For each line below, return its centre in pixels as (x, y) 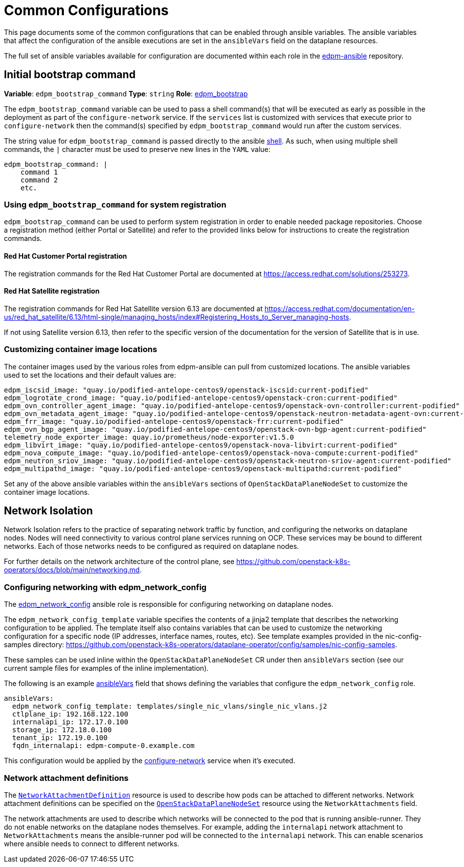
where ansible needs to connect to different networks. (92, 843)
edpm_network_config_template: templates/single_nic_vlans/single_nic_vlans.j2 (170, 706)
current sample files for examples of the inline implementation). (106, 668)
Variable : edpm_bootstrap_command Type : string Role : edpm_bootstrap (126, 93)
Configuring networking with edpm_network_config (105, 587)
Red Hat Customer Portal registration (66, 256)
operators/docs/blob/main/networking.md (72, 570)
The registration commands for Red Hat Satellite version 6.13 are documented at (133, 308)
